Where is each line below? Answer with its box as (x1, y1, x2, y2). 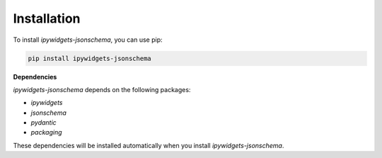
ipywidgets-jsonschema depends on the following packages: (13, 85, 191, 94)
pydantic (30, 118, 57, 127)
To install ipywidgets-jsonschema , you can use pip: (13, 35, 163, 44)
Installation (13, 11, 81, 26)
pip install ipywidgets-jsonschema (28, 54, 151, 62)
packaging (30, 128, 62, 137)
